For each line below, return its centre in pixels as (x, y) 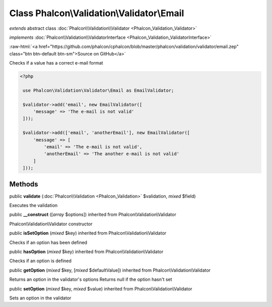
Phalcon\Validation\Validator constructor (51, 224)
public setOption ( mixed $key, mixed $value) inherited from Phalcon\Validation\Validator (101, 289)
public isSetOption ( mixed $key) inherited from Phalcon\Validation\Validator (88, 233)
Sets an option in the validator (40, 298)
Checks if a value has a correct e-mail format (56, 63)
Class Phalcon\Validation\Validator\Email (97, 13)
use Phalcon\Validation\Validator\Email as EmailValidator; (98, 90)
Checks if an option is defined (40, 261)
